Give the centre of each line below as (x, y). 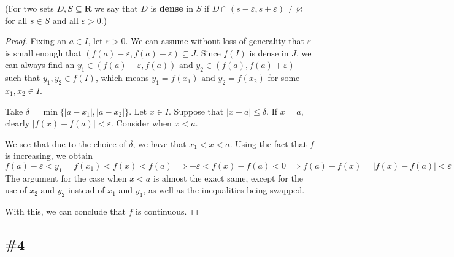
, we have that (160, 143)
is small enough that (43, 52)
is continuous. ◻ (167, 211)
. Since (208, 52)
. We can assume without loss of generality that (215, 41)
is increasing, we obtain (49, 155)
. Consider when (141, 123)
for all (16, 20)
